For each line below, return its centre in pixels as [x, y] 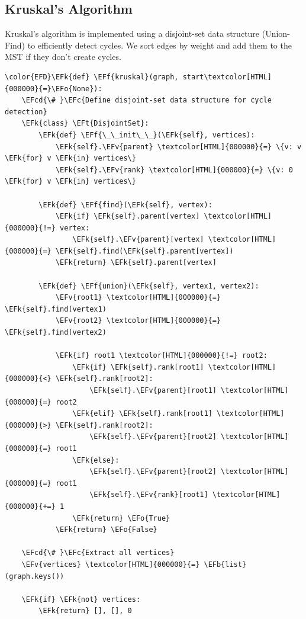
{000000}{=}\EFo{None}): [54, 89]
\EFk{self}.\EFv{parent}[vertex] [138, 240]
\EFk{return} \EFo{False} [106, 530]
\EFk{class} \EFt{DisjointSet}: [85, 124]
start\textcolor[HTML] [227, 77]
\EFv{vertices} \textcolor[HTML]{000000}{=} [111, 564]
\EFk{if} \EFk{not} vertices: [81, 599]
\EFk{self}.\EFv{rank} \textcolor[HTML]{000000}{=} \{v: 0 [174, 170]
